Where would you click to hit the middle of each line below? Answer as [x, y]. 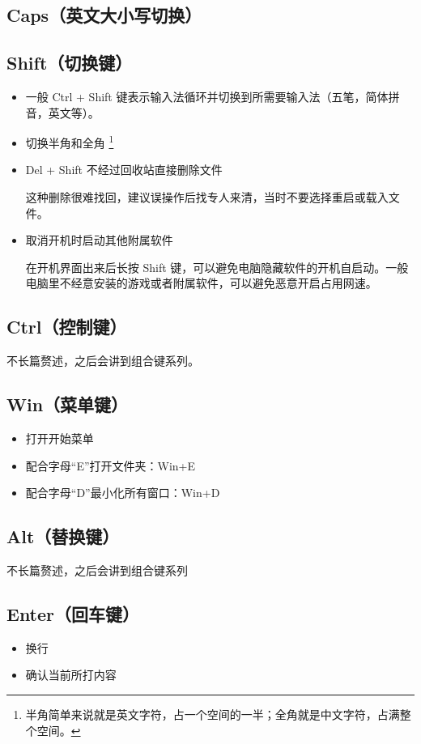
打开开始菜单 [60, 438]
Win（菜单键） [68, 404]
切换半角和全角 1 [70, 141]
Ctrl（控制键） [67, 327]
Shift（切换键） [70, 63]
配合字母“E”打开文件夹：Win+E [111, 465]
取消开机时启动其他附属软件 [99, 240]
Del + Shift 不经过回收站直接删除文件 [124, 170]
